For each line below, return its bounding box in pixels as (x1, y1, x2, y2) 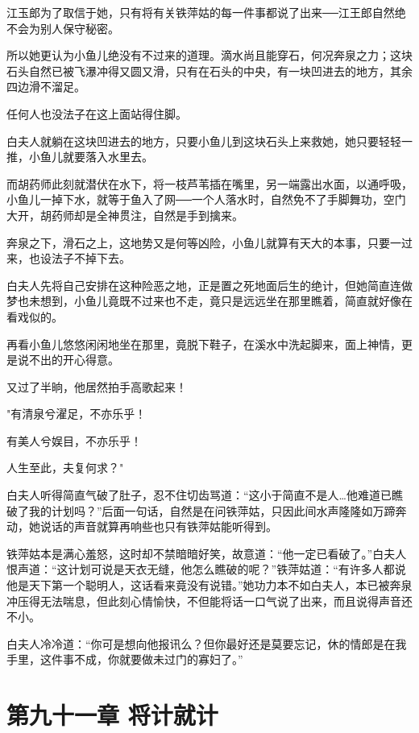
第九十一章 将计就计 (6, 698, 218, 731)
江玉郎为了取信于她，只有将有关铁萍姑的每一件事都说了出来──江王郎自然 (6, 4, 395, 20)
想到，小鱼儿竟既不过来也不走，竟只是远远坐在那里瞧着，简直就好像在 (39, 292, 413, 309)
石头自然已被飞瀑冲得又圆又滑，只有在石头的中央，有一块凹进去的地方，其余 (6, 62, 413, 79)
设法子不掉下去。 (39, 250, 131, 267)
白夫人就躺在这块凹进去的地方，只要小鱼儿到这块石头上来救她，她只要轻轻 (6, 132, 401, 149)
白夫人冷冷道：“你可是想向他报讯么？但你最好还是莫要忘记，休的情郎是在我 (6, 635, 407, 652)
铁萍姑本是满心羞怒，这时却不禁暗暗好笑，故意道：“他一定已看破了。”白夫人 (6, 545, 407, 561)
